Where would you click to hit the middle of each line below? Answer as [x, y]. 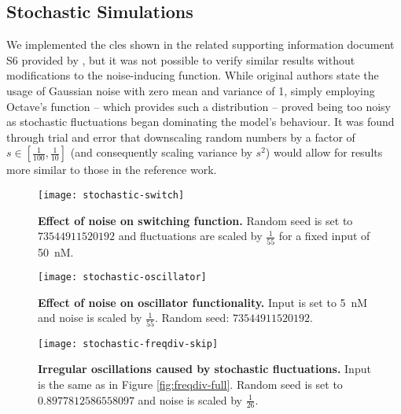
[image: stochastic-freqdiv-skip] [128, 344]
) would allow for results [324, 152]
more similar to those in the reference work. [112, 170]
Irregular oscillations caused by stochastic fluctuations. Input [204, 369]
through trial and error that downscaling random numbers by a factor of [181, 137]
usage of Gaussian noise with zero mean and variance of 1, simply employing [191, 90]
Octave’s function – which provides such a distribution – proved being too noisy [199, 106]
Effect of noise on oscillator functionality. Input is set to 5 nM [203, 302]
